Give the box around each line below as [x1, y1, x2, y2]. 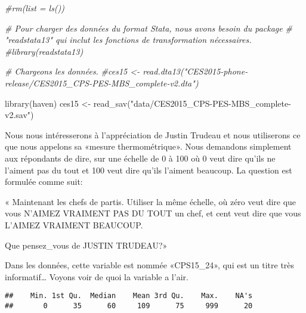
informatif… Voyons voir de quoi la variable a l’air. [5, 270, 188, 283]
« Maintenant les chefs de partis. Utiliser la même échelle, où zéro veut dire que [5, 195, 296, 207]
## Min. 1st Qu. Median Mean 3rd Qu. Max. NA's [5, 292, 253, 300]
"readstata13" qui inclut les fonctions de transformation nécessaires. [5, 33, 252, 46]
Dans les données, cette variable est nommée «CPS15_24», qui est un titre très [5, 259, 295, 271]
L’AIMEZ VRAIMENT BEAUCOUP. [5, 218, 143, 231]
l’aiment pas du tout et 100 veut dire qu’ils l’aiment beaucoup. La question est [5, 163, 292, 176]
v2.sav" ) [5, 109, 34, 121]
